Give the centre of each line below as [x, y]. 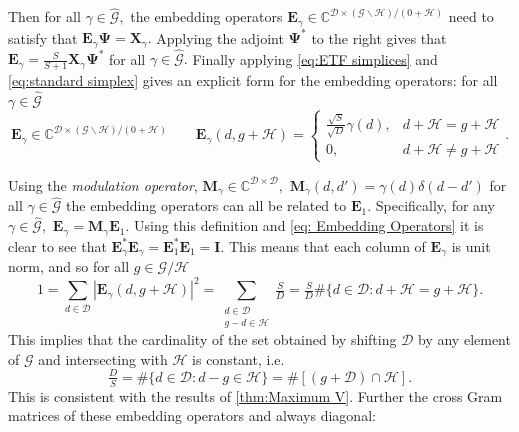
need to [471, 16]
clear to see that [57, 245]
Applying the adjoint [220, 37]
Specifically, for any [435, 205]
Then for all [44, 16]
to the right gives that [379, 37]
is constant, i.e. [238, 358]
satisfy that [43, 37]
